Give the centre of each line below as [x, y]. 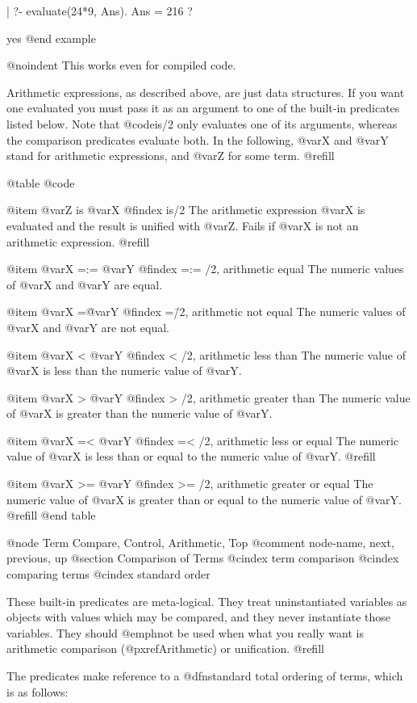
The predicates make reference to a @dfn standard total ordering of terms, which [205, 676]
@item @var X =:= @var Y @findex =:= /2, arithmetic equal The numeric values [205, 269]
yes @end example [51, 38]
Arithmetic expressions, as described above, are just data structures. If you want [206, 92]
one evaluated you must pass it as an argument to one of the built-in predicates [203, 108]
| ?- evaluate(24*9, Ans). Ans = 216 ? [100, 11]
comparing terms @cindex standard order [108, 574]
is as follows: [38, 691]
